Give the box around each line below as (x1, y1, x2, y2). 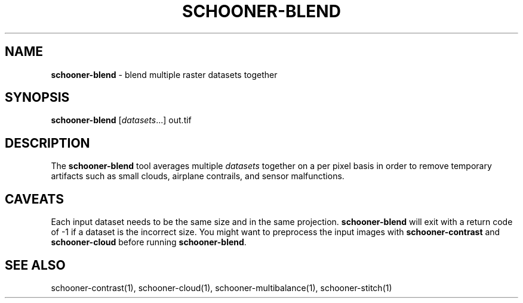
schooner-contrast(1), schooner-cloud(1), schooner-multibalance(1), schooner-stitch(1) (51, 282, 392, 293)
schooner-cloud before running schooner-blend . (51, 237, 247, 248)
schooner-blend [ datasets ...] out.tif (51, 115, 192, 126)
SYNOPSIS (5, 90, 70, 105)
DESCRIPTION (5, 135, 90, 151)
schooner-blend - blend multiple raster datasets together (51, 69, 278, 80)
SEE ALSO (5, 257, 66, 273)
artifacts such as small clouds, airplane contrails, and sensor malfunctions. (51, 171, 344, 182)
